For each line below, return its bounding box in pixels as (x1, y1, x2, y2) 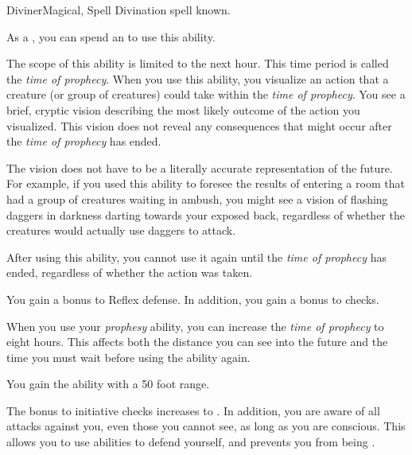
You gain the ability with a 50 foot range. (6, 375, 210, 392)
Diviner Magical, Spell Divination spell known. (6, 2, 231, 17)
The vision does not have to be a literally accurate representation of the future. (6, 159, 393, 176)
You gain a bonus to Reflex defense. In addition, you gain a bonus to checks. (6, 290, 379, 307)
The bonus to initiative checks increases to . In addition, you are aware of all (6, 402, 380, 418)
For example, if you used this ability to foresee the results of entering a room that (6, 175, 405, 192)
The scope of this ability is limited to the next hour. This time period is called (6, 55, 389, 72)
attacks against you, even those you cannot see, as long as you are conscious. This (6, 418, 406, 434)
